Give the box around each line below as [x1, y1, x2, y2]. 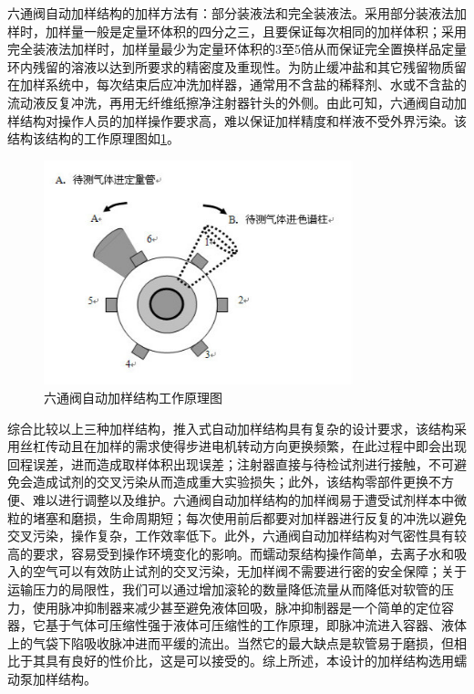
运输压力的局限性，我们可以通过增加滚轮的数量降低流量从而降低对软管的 [7, 579, 441, 598]
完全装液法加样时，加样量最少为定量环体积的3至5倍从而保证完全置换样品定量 [7, 39, 467, 58]
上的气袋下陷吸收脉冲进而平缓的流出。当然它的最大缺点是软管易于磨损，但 [7, 633, 454, 652]
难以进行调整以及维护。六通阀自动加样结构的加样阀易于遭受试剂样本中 [32, 489, 454, 509]
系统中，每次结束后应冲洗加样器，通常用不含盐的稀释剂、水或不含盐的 [45, 75, 467, 94]
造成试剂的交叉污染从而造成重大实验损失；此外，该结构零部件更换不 [32, 472, 441, 491]
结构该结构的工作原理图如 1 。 [7, 129, 180, 148]
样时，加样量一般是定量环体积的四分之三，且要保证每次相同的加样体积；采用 [7, 21, 467, 40]
